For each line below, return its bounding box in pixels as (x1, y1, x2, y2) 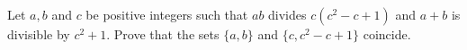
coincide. (363, 25, 411, 43)
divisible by (7, 25, 70, 43)
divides (268, 5, 307, 23)
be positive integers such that (85, 5, 248, 23)
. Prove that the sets (106, 25, 220, 43)
